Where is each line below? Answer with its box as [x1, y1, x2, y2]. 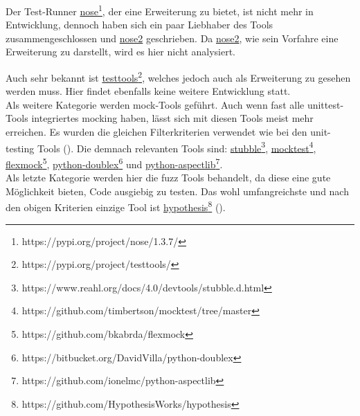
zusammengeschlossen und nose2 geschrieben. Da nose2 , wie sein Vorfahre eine [6, 30, 339, 45]
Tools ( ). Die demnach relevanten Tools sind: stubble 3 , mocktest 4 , [37, 138, 316, 155]
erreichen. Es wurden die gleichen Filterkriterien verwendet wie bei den [6, 125, 307, 139]
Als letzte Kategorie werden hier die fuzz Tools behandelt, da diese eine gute [6, 170, 331, 185]
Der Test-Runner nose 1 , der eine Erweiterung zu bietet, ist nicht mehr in [6, 2, 314, 18]
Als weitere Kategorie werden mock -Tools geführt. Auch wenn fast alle [6, 97, 305, 111]
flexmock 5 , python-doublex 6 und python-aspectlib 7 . [6, 154, 223, 171]
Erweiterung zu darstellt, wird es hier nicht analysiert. [6, 44, 236, 59]
